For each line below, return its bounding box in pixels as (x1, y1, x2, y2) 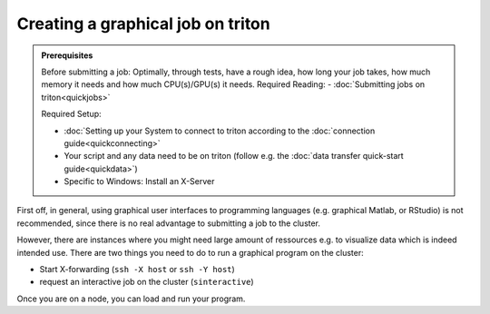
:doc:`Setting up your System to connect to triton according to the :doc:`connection (64, 125, 376, 136)
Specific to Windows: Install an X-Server (64, 176, 215, 187)
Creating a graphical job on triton (16, 14, 271, 34)
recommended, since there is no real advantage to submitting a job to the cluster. (16, 218, 321, 229)
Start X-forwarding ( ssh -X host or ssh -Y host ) (39, 264, 235, 275)
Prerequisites (41, 50, 93, 61)
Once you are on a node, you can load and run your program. (16, 293, 246, 304)
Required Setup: (41, 109, 102, 120)
